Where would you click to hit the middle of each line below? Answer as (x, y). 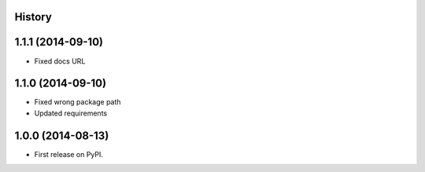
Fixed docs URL (60, 61)
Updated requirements (71, 113)
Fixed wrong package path (78, 102)
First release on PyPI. (69, 154)
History (33, 17)
